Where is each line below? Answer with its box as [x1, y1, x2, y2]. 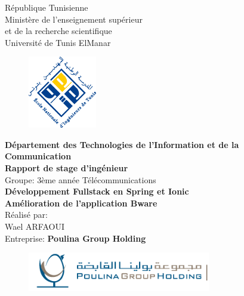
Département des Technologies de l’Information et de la [5, 138, 239, 150]
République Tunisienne [5, 1, 88, 13]
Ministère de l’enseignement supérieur [5, 13, 143, 25]
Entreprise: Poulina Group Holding [5, 232, 146, 244]
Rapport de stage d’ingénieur [5, 161, 128, 174]
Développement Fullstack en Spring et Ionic [5, 185, 189, 198]
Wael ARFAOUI [5, 220, 64, 232]
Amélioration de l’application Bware [5, 196, 157, 209]
